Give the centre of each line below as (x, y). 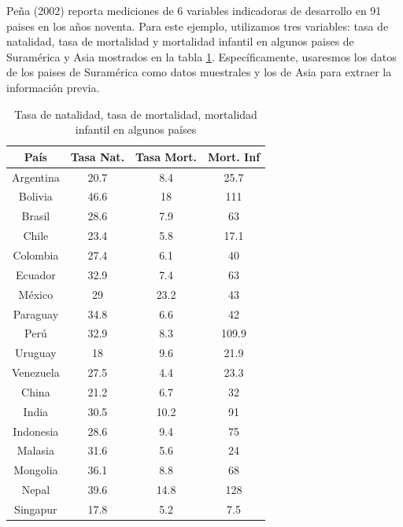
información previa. (53, 87)
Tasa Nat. (98, 156)
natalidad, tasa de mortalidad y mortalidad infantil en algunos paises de (180, 41)
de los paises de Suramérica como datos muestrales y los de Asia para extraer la (199, 72)
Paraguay (36, 313)
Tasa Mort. (166, 156)
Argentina (36, 177)
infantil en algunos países (136, 129)
